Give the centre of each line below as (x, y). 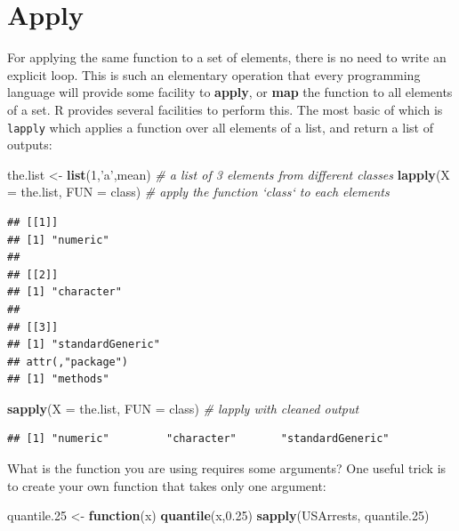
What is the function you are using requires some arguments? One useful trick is (227, 468)
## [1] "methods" (58, 379)
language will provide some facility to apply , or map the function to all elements (230, 92)
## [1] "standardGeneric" (84, 345)
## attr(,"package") (68, 362)
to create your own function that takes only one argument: (167, 485)
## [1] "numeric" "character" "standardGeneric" (198, 439)
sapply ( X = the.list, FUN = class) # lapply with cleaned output (183, 408)
